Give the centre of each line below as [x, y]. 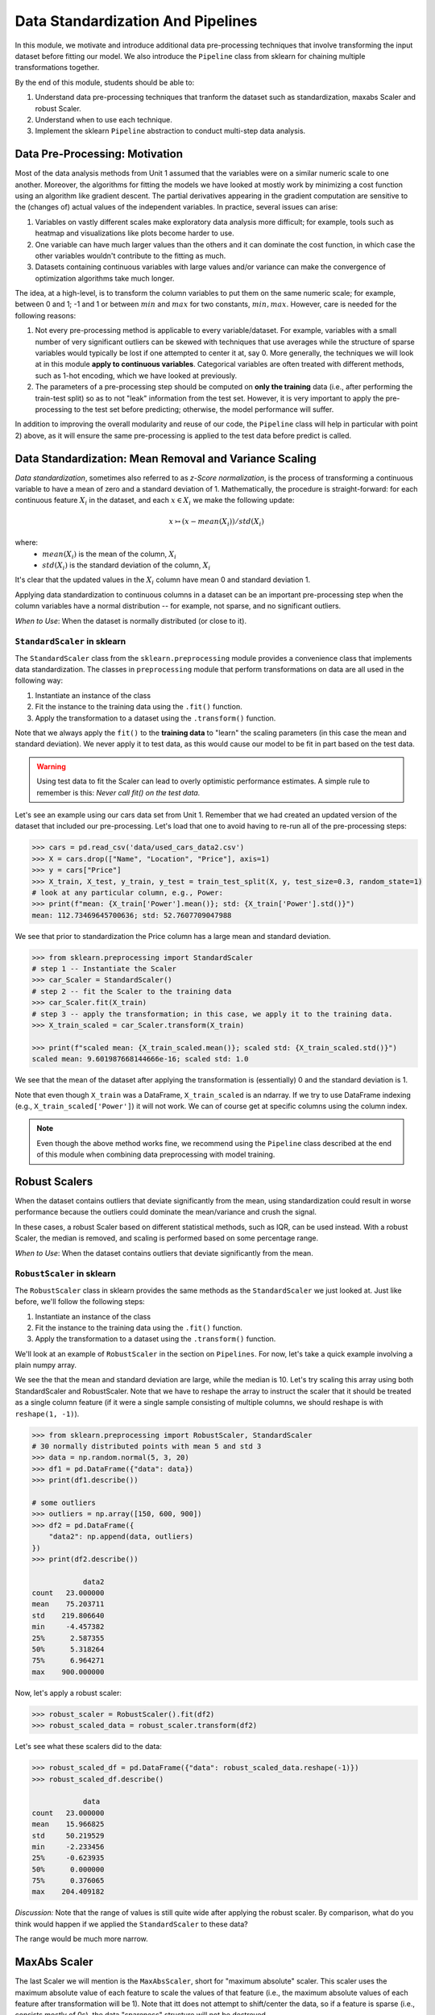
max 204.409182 [68, 1892]
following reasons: [46, 315]
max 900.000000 [68, 1672]
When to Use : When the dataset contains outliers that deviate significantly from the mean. [164, 1253]
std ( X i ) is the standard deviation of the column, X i [126, 566]
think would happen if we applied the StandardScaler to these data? [132, 1924]
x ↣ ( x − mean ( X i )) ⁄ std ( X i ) [217, 522]
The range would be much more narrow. [81, 1939]
